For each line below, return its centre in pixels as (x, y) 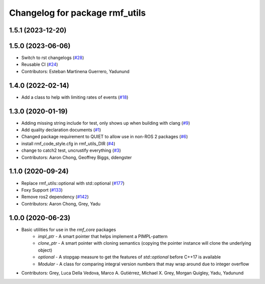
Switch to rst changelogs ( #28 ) (53, 58)
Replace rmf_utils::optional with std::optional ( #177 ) (73, 183)
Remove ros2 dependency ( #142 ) (55, 197)
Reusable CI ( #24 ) (40, 64)
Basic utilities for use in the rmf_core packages (69, 229)
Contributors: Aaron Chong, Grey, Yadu (61, 203)
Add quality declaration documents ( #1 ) (61, 130)
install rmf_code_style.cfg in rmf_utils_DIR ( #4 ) (68, 143)
